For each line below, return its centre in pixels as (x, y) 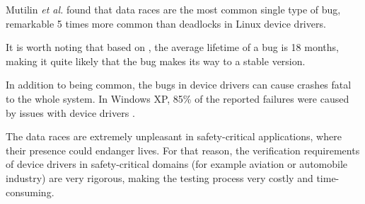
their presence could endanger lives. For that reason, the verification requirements (183, 150)
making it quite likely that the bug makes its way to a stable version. (156, 61)
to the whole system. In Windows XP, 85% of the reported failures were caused (178, 98)
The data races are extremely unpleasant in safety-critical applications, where (174, 136)
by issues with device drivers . (70, 112)
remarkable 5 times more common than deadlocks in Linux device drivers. (166, 23)
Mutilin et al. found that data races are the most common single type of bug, (173, 9)
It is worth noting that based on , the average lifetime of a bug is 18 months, (172, 47)
